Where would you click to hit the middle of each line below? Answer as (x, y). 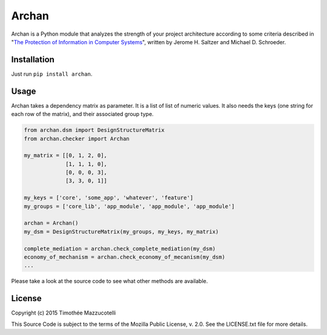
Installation (33, 60)
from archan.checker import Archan (77, 138)
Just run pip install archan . (52, 74)
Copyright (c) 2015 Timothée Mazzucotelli (64, 313)
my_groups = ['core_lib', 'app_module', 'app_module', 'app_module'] (129, 206)
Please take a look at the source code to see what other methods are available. (110, 281)
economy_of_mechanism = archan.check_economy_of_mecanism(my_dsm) (124, 257)
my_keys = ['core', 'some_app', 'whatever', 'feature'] (109, 198)
